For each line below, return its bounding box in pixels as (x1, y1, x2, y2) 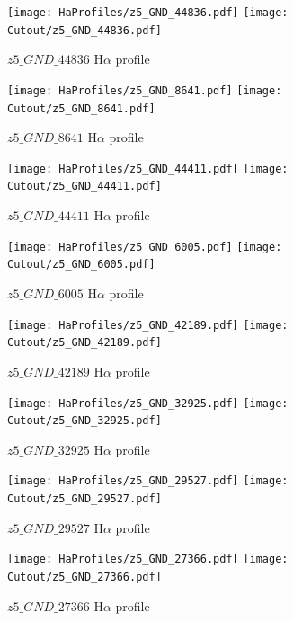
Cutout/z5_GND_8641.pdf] (7, 102, 155, 115)
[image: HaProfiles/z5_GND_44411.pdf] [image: (7, 162, 289, 175)
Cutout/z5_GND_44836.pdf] (7, 23, 162, 37)
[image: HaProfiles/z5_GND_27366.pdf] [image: (7, 553, 289, 566)
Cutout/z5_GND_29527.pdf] (7, 492, 162, 506)
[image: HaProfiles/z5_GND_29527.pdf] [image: (7, 475, 289, 488)
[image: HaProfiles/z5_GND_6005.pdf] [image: (7, 240, 282, 253)
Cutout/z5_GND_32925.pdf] (7, 414, 162, 428)
